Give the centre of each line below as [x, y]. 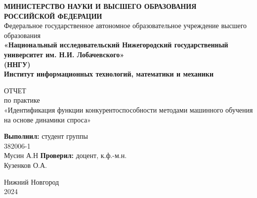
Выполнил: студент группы [46, 136]
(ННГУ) [17, 64]
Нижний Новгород [32, 181]
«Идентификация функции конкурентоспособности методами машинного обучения [128, 109]
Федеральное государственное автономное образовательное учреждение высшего [126, 25]
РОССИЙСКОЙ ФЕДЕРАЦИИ [53, 16]
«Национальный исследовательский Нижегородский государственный [116, 45]
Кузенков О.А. [25, 165]
